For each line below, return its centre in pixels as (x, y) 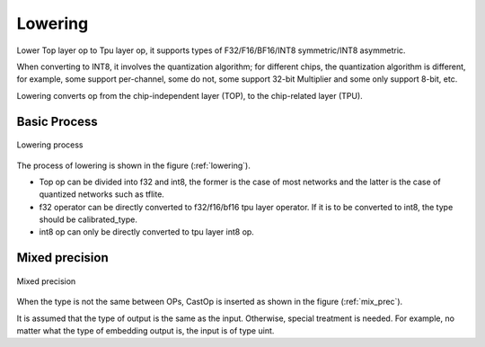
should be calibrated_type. (88, 219)
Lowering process (50, 145)
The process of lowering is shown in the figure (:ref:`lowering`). (133, 165)
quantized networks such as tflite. (102, 194)
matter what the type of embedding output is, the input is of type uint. (145, 331)
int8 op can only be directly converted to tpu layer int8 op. (147, 232)
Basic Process (57, 121)
